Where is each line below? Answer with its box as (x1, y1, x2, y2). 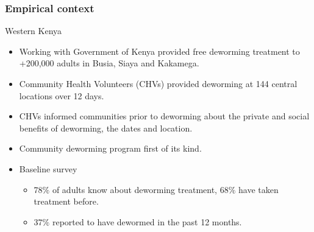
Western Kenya (5, 24, 62, 37)
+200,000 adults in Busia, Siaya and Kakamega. (19, 57, 199, 69)
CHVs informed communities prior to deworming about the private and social (19, 110, 310, 122)
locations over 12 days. (19, 89, 104, 102)
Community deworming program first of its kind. (19, 142, 202, 155)
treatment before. (34, 195, 99, 208)
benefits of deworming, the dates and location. (19, 121, 193, 134)
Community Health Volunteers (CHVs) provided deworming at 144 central (19, 77, 298, 90)
